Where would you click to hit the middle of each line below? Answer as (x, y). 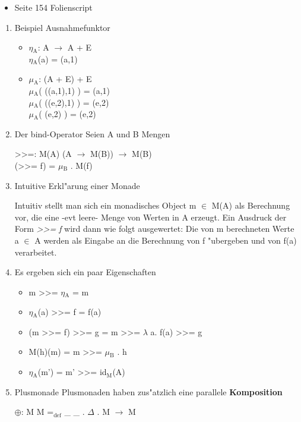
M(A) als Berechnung (251, 205)
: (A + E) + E (65, 79)
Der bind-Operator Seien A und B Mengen (92, 133)
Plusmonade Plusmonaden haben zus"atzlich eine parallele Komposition (148, 391)
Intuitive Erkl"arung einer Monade (77, 185)
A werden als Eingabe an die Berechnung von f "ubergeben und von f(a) (166, 240)
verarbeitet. (36, 252)
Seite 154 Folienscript (53, 7)
